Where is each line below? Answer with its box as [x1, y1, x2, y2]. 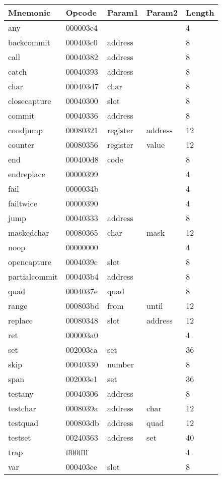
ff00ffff [65, 446, 88, 458]
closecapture [8, 95, 51, 107]
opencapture [8, 256, 51, 268]
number [107, 358, 134, 370]
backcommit [8, 36, 50, 48]
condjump [8, 124, 43, 136]
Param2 [146, 7, 178, 18]
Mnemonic [8, 7, 51, 18]
